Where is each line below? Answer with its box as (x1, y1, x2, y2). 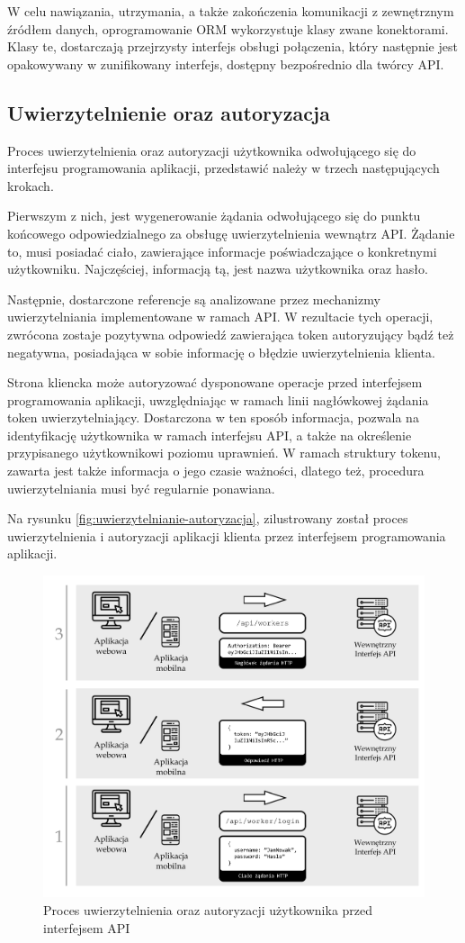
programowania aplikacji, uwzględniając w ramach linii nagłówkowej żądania (7, 390, 429, 409)
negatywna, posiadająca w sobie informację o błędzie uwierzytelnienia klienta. (7, 342, 435, 361)
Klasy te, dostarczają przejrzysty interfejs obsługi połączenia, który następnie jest (7, 37, 458, 56)
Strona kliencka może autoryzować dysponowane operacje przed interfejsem (7, 373, 423, 392)
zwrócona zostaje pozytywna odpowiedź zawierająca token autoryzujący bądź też (7, 324, 454, 343)
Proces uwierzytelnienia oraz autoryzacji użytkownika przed (43, 900, 373, 919)
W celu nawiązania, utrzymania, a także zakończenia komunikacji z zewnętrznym (7, 2, 454, 20)
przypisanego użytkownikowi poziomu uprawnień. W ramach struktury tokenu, (7, 443, 441, 462)
